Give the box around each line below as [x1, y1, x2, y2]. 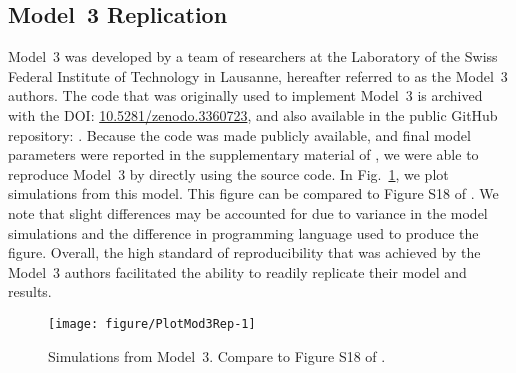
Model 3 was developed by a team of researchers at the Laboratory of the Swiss [8, 46, 498, 67]
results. [8, 281, 52, 302]
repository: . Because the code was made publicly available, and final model [8, 124, 471, 145]
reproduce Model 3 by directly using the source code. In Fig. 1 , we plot [8, 163, 449, 184]
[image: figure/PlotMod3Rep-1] [48, 316, 256, 331]
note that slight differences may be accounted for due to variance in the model [8, 202, 488, 223]
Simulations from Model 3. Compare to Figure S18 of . [48, 345, 386, 366]
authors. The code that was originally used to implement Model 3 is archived [8, 85, 483, 106]
